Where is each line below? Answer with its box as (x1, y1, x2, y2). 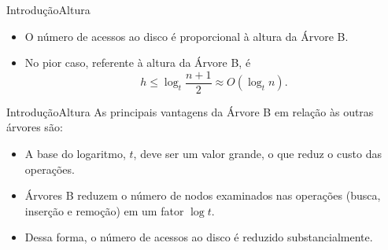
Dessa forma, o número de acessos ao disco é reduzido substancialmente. (24, 229, 373, 245)
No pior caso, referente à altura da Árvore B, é (24, 54, 251, 71)
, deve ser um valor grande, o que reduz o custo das (133, 145, 382, 162)
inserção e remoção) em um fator (24, 202, 184, 219)
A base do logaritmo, (24, 145, 126, 162)
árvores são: (6, 119, 63, 135)
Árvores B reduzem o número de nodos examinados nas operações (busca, (24, 187, 381, 204)
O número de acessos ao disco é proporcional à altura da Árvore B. (24, 28, 349, 44)
